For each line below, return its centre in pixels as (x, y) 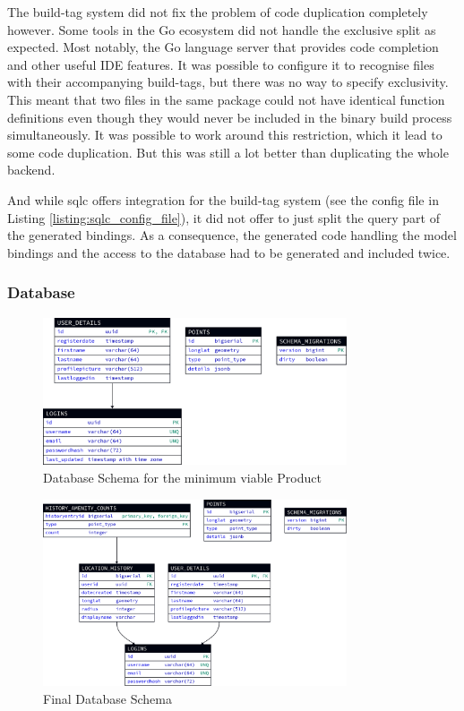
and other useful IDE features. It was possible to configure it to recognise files (221, 64)
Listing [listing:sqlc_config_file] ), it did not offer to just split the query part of (223, 217)
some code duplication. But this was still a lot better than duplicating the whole (228, 152)
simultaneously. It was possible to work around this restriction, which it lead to (225, 135)
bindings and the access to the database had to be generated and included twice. (229, 252)
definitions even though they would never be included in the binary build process (230, 117)
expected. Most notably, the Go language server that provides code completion (223, 47)
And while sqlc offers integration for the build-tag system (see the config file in (223, 199)
